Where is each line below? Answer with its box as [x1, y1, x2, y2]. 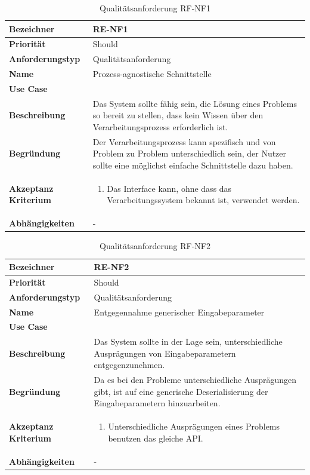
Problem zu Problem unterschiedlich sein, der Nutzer [92, 147, 287, 160]
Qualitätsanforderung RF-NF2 [100, 240, 210, 252]
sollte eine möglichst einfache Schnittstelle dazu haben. [92, 159, 293, 171]
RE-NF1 [92, 22, 128, 35]
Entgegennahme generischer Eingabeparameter [94, 305, 265, 318]
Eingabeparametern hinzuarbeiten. [94, 397, 221, 409]
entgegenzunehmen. [94, 358, 165, 371]
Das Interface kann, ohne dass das [107, 182, 232, 194]
